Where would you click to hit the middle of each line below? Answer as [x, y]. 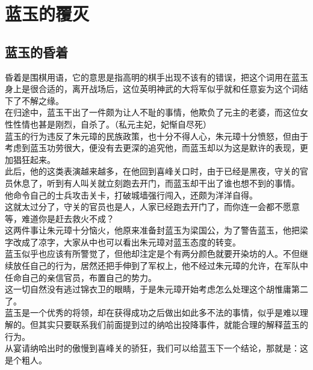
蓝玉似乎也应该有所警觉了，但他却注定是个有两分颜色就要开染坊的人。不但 [152, 254]
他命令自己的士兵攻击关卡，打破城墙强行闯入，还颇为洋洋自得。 [131, 195]
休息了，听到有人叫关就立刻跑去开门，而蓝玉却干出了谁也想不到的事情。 [156, 183]
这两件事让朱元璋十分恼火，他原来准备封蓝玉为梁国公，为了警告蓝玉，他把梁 [156, 230]
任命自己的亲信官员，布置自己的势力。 [81, 277]
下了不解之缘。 [34, 100]
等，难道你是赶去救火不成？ [60, 218]
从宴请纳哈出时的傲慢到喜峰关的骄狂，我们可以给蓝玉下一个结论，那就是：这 [156, 348]
